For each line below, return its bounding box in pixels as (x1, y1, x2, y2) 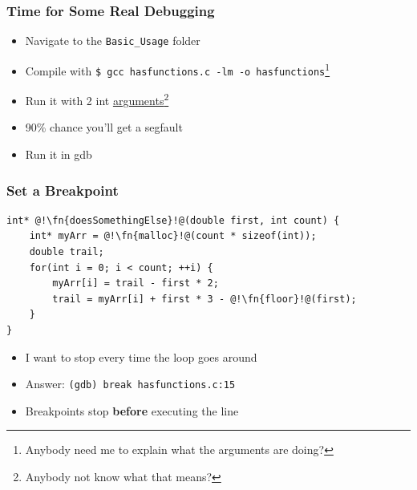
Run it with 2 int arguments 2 (25, 90, 169, 108)
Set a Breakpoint (6, 180, 119, 200)
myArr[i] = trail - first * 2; (52, 277, 219, 290)
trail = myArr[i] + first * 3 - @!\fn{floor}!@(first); (52, 293, 357, 305)
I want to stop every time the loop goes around (25, 348, 257, 365)
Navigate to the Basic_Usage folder (25, 32, 200, 49)
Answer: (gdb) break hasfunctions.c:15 (25, 375, 236, 392)
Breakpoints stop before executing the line (25, 402, 239, 419)
